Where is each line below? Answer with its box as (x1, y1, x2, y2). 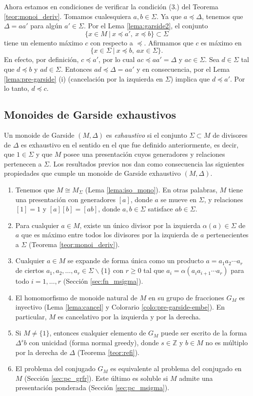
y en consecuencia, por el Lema (136, 63, 230, 74)
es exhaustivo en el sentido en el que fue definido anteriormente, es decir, (21, 139, 239, 149)
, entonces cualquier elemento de (49, 328, 146, 338)
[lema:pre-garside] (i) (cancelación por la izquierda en (4, 73, 163, 83)
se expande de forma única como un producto (67, 255, 204, 266)
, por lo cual (98, 54, 135, 64)
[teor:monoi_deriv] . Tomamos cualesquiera (4, 11, 131, 21)
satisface (148, 204, 173, 214)
